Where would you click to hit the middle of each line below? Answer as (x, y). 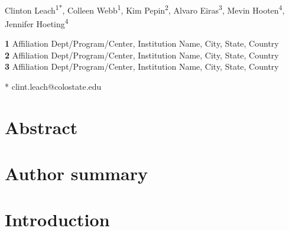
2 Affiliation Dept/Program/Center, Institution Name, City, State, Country (142, 55)
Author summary (77, 173)
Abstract (41, 127)
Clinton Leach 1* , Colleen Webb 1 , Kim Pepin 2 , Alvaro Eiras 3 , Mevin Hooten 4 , (145, 9)
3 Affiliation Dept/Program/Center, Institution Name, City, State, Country (142, 66)
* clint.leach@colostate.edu (53, 86)
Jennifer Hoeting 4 (37, 22)
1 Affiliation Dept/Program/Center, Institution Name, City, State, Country (142, 43)
